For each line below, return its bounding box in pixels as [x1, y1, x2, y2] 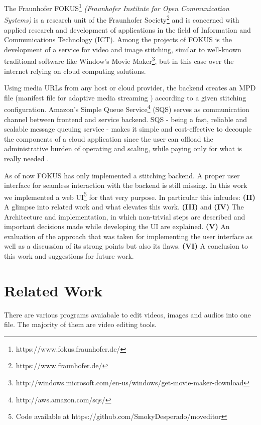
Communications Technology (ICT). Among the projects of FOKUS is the [4, 34, 232, 45]
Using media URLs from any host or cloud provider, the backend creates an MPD [4, 82, 256, 93]
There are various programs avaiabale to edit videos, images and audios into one [4, 309, 251, 320]
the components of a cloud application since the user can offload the [4, 133, 213, 144]
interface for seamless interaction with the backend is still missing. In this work [4, 180, 247, 190]
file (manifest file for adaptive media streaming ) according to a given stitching [4, 92, 246, 102]
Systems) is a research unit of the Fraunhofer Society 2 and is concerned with [4, 13, 239, 25]
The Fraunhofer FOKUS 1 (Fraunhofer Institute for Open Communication [4, 2, 229, 13]
